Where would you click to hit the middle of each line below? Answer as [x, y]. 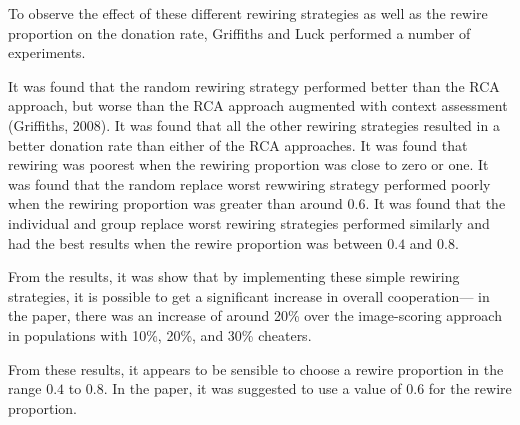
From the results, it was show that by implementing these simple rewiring [234, 276]
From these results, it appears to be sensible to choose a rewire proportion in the [256, 368]
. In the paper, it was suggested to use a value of [252, 388]
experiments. [47, 52]
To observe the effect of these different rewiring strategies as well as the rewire [248, 13]
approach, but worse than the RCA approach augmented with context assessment [258, 105]
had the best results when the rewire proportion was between [195, 242]
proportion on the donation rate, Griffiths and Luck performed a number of [239, 32]
